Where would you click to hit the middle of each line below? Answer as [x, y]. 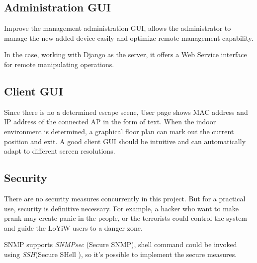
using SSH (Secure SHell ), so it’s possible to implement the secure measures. [121, 254]
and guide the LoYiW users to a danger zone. [73, 227]
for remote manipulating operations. [59, 64]
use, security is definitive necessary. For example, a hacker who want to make [122, 208]
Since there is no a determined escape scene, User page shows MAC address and [126, 112]
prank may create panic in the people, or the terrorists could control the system [126, 218]
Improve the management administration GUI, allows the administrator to [118, 28]
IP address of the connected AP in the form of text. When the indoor [110, 122]
